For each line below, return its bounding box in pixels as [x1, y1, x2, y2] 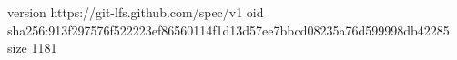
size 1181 [7, 38, 57, 57]
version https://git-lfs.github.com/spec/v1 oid [7, 3, 264, 21]
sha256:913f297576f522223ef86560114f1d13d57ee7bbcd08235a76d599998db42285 [7, 20, 450, 39]
